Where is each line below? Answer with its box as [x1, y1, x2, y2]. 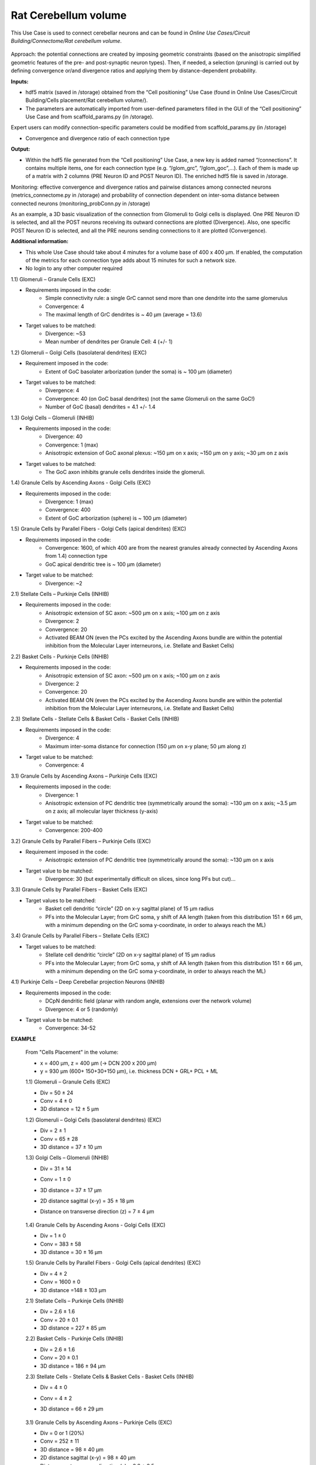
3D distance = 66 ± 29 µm [40, 1405, 104, 1412]
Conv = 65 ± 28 [40, 1135, 78, 1142]
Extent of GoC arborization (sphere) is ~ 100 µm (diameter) [45, 515, 187, 522]
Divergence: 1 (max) [45, 498, 94, 505]
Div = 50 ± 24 [40, 1089, 74, 1096]
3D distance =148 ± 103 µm [40, 1286, 107, 1293]
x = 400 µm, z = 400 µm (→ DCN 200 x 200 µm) [40, 1059, 157, 1067]
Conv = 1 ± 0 [40, 1176, 71, 1183]
